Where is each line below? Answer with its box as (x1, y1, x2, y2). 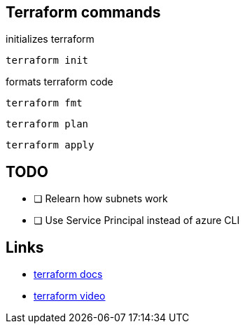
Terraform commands (6, 3, 161, 21)
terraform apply (6, 139, 94, 151)
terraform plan (6, 118, 89, 130)
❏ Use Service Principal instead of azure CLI (34, 214, 240, 227)
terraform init (6, 55, 89, 66)
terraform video (34, 290, 106, 302)
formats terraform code (6, 76, 113, 88)
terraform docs (34, 268, 103, 281)
